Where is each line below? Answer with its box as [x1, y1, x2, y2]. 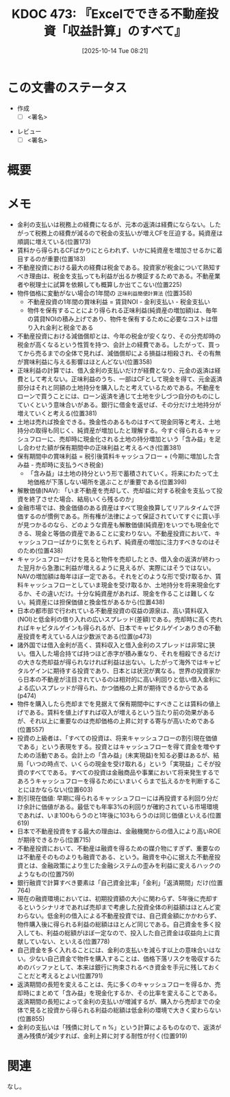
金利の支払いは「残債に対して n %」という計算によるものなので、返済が [16, 1023, 222, 1031]
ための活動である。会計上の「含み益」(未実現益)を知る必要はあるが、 [16, 751, 214, 759]
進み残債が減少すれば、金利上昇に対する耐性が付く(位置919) [16, 1031, 188, 1040]
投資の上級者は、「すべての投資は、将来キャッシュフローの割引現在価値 [16, 734, 218, 742]
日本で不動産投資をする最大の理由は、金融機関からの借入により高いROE [16, 827, 221, 835]
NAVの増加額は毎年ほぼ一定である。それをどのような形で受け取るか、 [16, 572, 216, 580]
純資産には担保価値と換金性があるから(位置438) [29, 598, 166, 606]
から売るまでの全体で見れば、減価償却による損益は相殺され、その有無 [23, 349, 221, 357]
